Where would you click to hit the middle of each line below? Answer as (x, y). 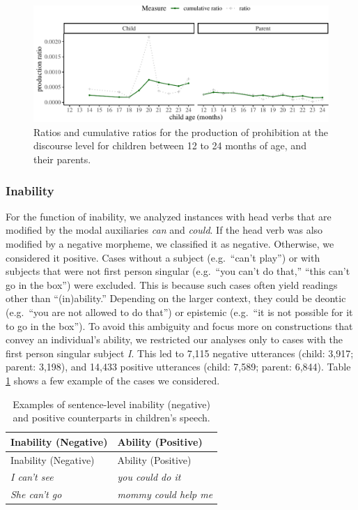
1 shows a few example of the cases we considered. (113, 380)
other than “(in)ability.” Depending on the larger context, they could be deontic (176, 298)
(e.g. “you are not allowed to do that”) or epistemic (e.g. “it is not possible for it (179, 312)
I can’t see (32, 477)
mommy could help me (165, 494)
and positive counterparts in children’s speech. (111, 418)
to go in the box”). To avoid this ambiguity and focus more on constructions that (179, 325)
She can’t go (36, 494)
